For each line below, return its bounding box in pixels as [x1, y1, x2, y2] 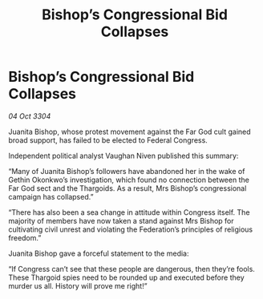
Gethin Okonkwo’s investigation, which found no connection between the [8, 175, 250, 184]
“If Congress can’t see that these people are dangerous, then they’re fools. [8, 264, 255, 273]
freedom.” [8, 232, 42, 242]
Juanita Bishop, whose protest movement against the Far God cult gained [8, 127, 251, 136]
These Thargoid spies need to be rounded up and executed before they [8, 273, 245, 282]
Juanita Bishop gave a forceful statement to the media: [8, 248, 189, 258]
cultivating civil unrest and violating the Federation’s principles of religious [8, 224, 253, 234]
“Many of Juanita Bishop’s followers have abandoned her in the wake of [8, 166, 245, 176]
